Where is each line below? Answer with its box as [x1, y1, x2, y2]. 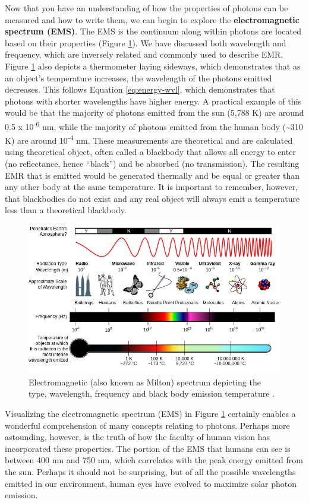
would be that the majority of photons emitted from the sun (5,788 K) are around [5, 106, 304, 119]
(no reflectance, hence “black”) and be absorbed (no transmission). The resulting [5, 157, 299, 170]
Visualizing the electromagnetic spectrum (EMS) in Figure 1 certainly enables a [5, 407, 296, 420]
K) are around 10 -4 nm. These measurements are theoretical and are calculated [5, 132, 293, 146]
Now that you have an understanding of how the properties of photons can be [5, 2, 288, 14]
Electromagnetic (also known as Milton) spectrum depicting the [29, 375, 261, 388]
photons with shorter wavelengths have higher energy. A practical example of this [5, 94, 302, 107]
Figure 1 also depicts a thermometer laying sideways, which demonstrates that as [5, 59, 301, 72]
